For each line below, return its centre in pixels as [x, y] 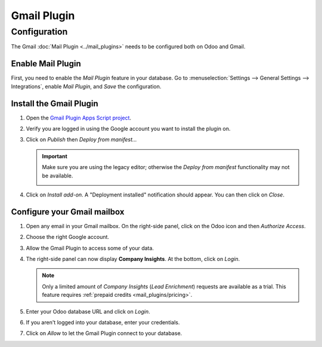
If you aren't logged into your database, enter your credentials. [103, 322]
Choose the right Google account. [68, 237]
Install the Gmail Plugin [55, 104]
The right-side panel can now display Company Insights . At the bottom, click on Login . [133, 259]
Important [55, 156]
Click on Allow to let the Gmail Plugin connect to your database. [104, 333]
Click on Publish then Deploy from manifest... [81, 140]
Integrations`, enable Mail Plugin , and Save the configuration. [86, 86]
